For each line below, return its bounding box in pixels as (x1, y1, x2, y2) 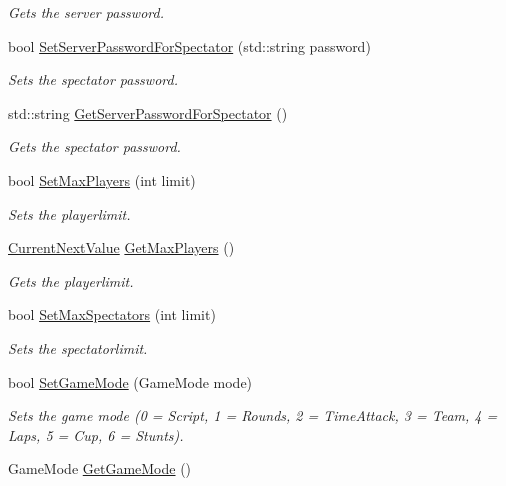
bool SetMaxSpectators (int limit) (8, 304, 216, 325)
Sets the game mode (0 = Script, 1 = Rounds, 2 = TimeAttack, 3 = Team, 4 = (8, 405, 498, 426)
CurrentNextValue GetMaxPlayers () (8, 237, 235, 258)
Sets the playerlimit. (8, 203, 131, 224)
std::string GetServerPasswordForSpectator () (8, 102, 288, 123)
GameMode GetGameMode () (8, 458, 192, 479)
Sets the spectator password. (8, 69, 178, 90)
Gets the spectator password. (8, 136, 181, 157)
